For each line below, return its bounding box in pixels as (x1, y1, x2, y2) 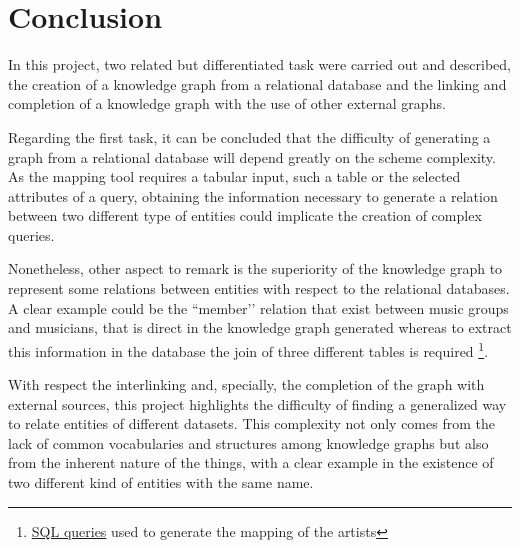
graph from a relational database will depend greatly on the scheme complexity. (8, 146, 496, 167)
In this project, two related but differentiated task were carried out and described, (8, 54, 511, 75)
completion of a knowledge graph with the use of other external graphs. (8, 93, 446, 114)
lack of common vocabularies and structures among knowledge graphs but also (8, 432, 489, 453)
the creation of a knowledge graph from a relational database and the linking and (8, 73, 507, 94)
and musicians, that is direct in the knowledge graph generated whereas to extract (8, 317, 512, 338)
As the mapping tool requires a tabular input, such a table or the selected (8, 166, 461, 187)
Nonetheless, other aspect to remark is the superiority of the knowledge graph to (8, 258, 503, 279)
